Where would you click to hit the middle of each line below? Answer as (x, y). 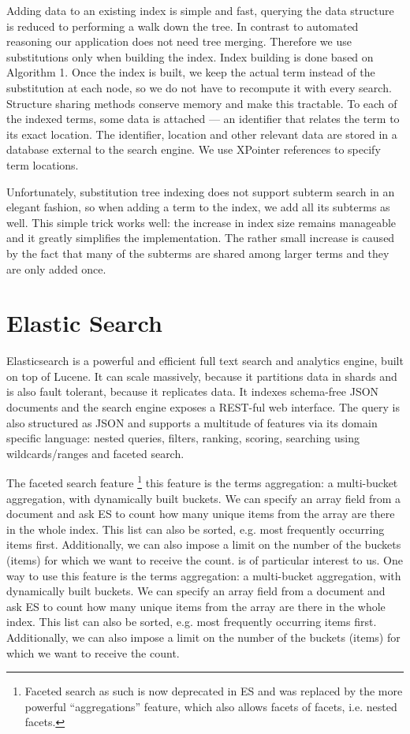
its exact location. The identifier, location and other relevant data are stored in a (202, 134)
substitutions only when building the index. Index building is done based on (190, 56)
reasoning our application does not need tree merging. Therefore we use (179, 41)
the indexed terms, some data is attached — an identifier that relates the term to (203, 119)
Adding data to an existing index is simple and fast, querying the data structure (200, 10)
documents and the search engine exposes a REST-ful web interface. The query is (203, 407)
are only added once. (56, 268)
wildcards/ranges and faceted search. (95, 453)
